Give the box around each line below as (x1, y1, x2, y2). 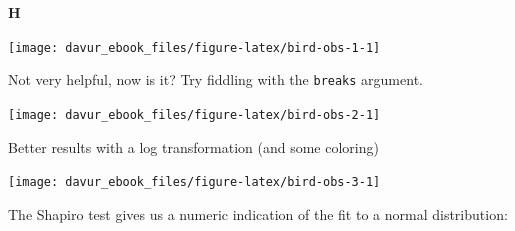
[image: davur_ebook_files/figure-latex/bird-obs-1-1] (8, 40, 381, 55)
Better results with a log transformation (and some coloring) (8, 136, 379, 157)
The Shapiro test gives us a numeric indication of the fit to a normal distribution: (8, 203, 508, 224)
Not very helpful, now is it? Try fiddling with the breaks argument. (8, 69, 423, 90)
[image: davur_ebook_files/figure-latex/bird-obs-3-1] (8, 175, 381, 190)
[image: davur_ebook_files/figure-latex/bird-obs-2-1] (8, 107, 381, 122)
